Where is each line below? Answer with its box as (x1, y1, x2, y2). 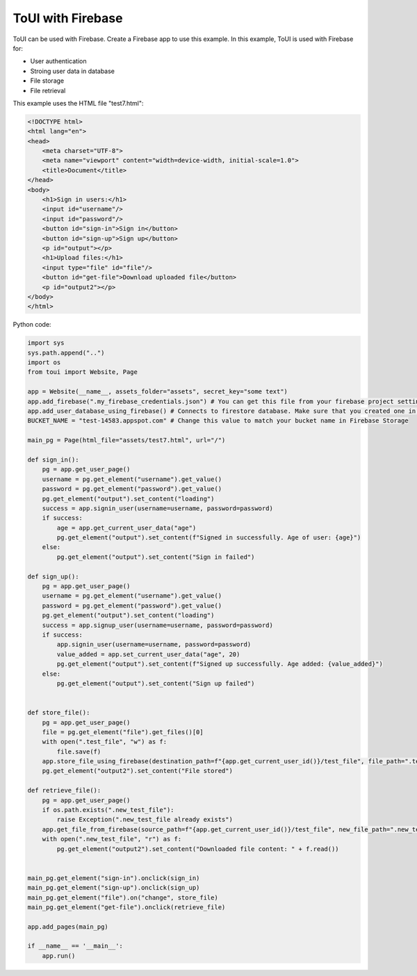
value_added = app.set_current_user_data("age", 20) (56, 650, 240, 658)
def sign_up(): (27, 572, 79, 580)
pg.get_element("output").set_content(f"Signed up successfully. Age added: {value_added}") (56, 660, 384, 668)
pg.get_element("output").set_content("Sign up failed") (56, 679, 255, 688)
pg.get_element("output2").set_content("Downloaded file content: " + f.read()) (56, 845, 340, 853)
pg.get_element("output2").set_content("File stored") (42, 767, 233, 775)
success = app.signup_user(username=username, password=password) (42, 621, 274, 629)
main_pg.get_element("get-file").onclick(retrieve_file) (27, 903, 226, 911)
